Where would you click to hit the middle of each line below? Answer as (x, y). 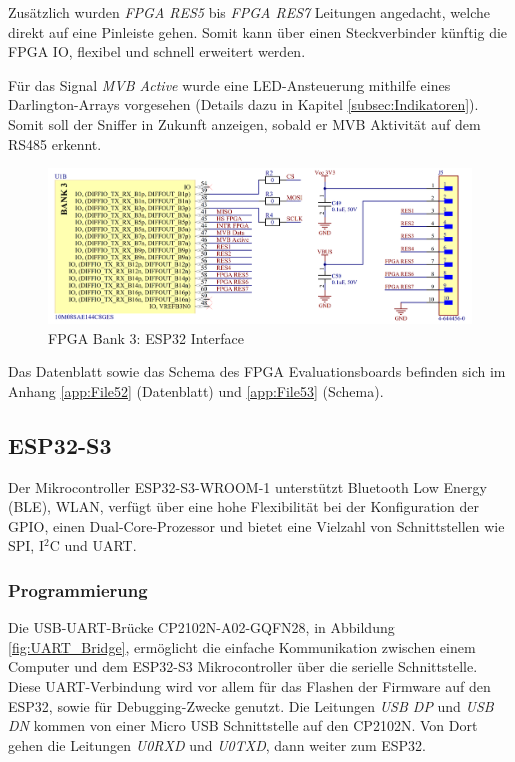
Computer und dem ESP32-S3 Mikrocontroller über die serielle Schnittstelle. (243, 666)
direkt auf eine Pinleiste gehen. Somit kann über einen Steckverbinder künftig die (258, 31)
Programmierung (78, 589)
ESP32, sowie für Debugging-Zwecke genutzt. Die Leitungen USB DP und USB (251, 705)
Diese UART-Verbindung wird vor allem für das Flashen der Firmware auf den (249, 685)
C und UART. (93, 545)
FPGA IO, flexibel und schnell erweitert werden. (157, 51)
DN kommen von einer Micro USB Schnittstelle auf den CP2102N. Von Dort (243, 725)
